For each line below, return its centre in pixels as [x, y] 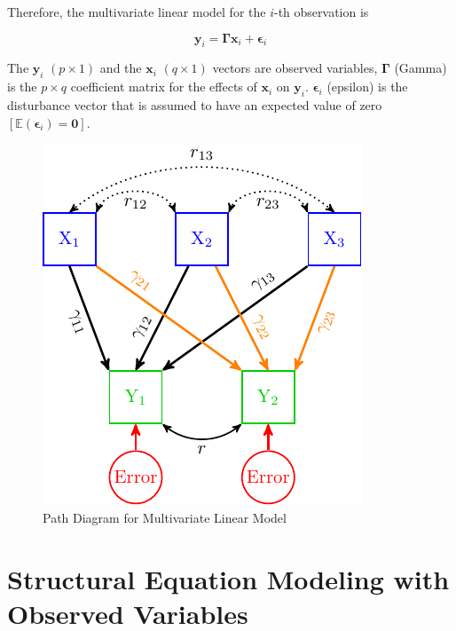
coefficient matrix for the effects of [164, 87]
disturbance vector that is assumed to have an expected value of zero [195, 104]
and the [121, 68]
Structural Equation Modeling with [228, 578]
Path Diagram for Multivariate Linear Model [165, 517]
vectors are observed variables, [295, 68]
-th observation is [322, 12]
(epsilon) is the [367, 87]
